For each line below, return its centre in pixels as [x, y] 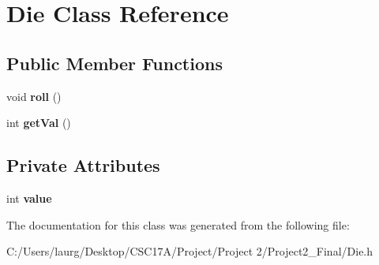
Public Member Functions [114, 63]
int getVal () [39, 123]
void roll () [34, 96]
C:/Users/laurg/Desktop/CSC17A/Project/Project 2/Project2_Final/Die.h [190, 251]
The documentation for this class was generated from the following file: [178, 224]
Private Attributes [83, 165]
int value [29, 198]
